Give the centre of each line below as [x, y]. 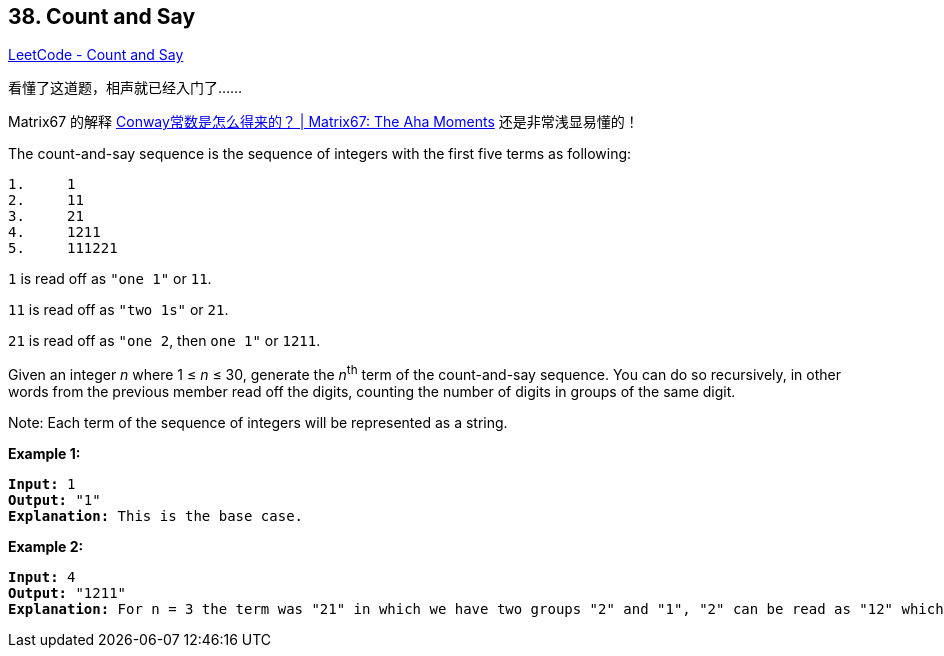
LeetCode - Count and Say [96, 55]
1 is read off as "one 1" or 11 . [110, 279]
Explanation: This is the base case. [156, 516]
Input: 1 [42, 484]
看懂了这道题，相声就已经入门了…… [125, 88]
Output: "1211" [67, 593]
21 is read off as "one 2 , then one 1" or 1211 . [164, 341]
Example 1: [44, 454]
